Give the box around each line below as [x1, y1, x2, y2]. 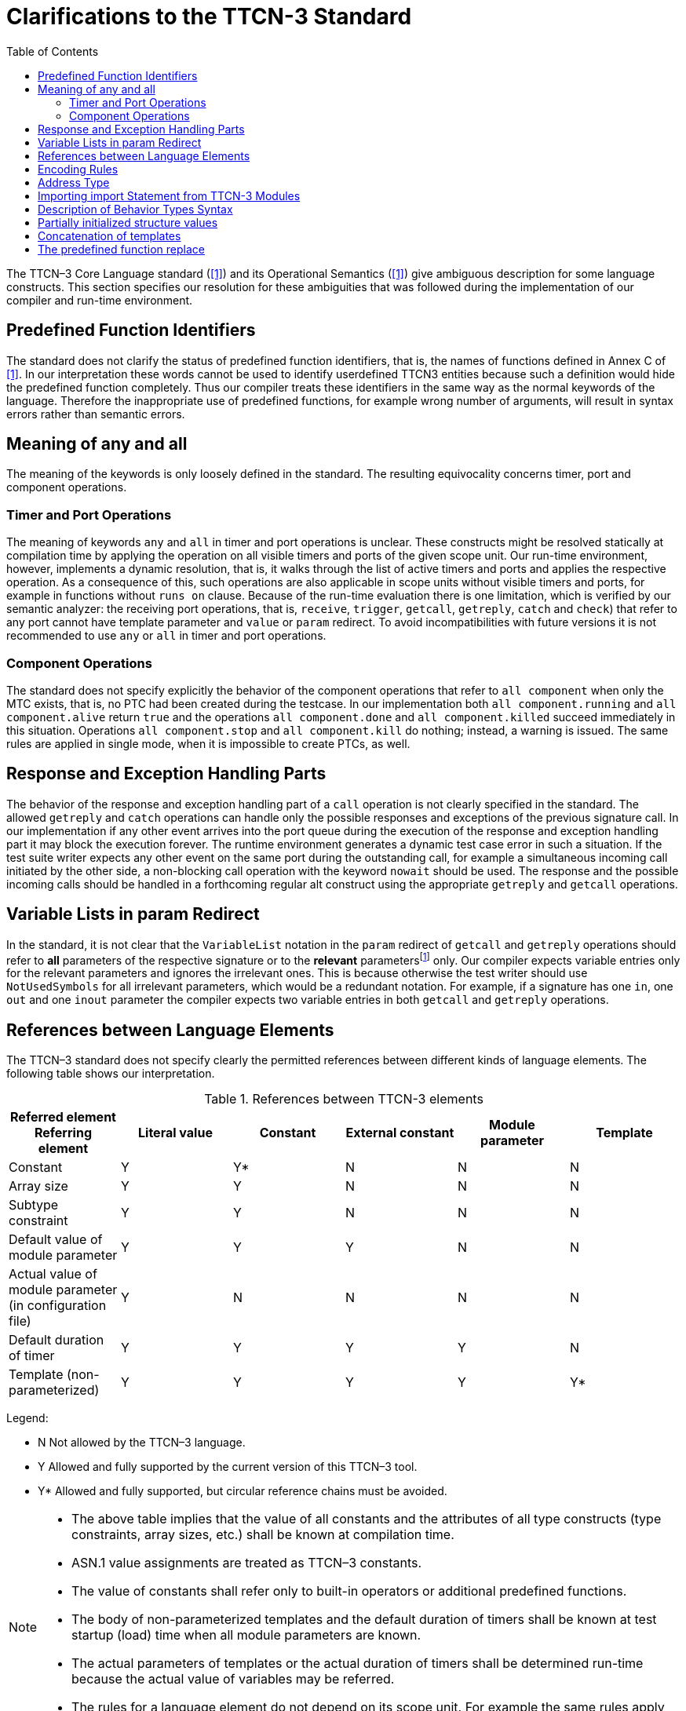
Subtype [9, 1197, 59, 1213]
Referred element [10, 1109, 116, 1125]
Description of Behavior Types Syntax [38, 202, 233, 216]
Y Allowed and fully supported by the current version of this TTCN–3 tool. [38, 1460, 418, 1474]
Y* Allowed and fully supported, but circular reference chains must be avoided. [38, 1484, 447, 1498]
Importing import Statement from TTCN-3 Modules [38, 188, 301, 202]
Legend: [6, 1411, 49, 1425]
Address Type [38, 175, 110, 189]
